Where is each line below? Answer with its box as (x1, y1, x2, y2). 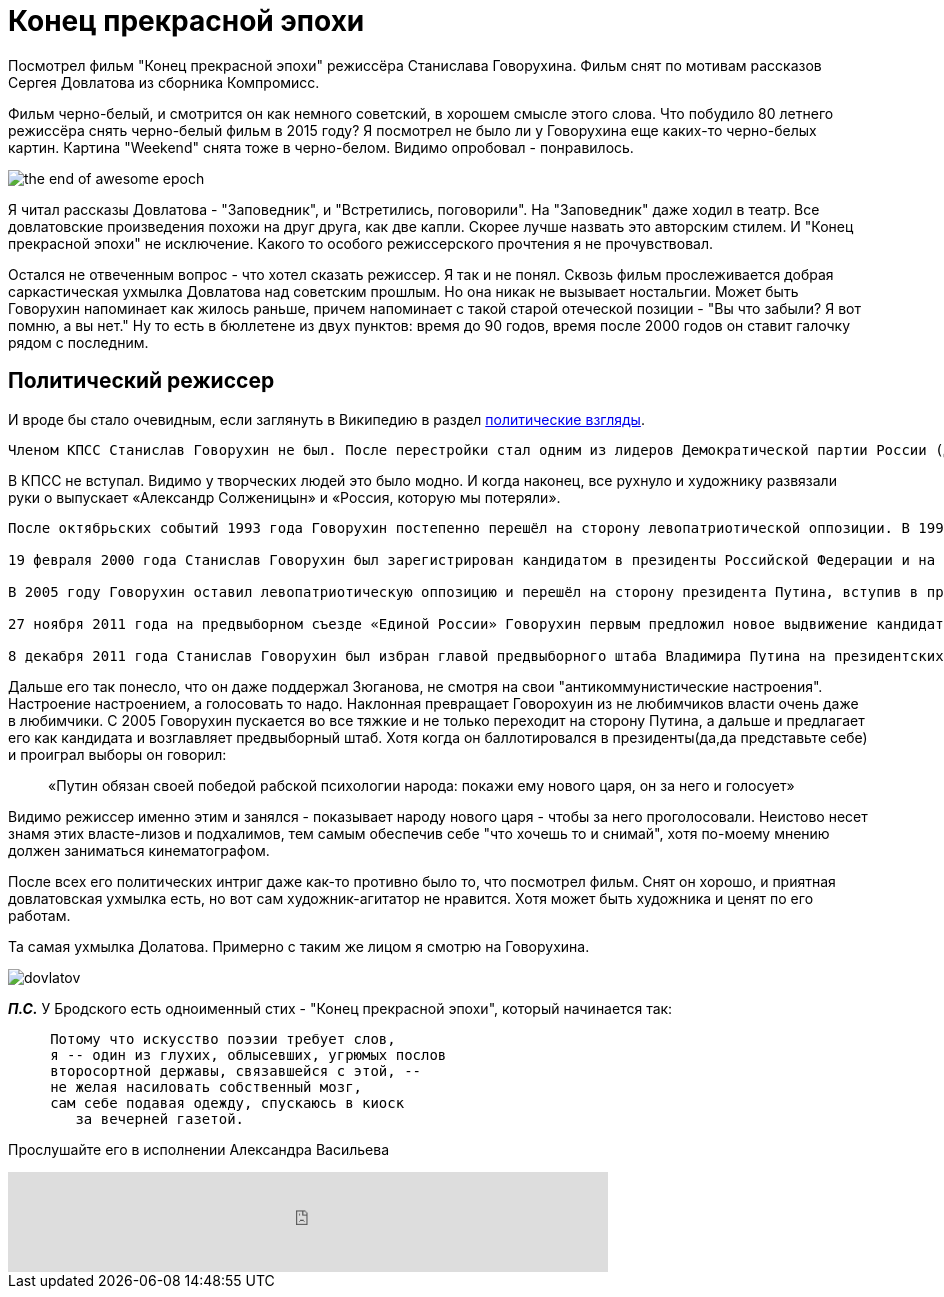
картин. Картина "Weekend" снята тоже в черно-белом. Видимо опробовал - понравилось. (8, 138, 634, 156)
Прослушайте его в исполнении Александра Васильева (8, 1140, 390, 1158)
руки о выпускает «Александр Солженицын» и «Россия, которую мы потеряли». (8, 488, 561, 506)
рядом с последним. (8, 333, 149, 351)
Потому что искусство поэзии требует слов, (50, 1030, 396, 1047)
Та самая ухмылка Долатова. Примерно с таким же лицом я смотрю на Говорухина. (8, 937, 590, 955)
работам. (8, 906, 71, 924)
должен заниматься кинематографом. (8, 841, 270, 859)
